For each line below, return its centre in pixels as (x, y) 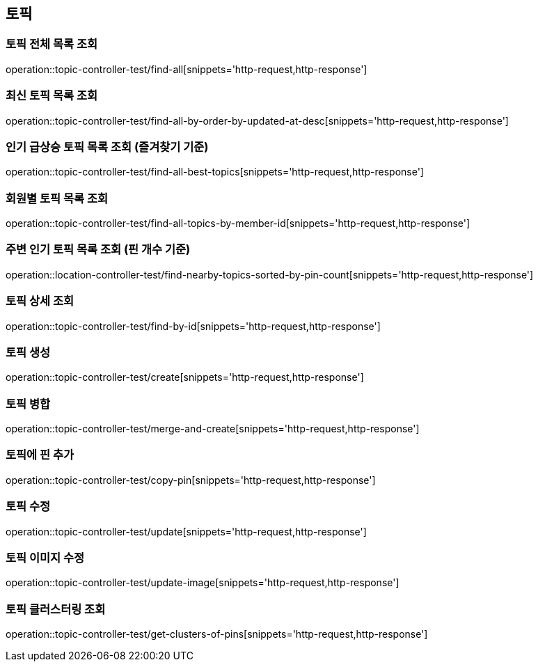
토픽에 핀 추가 (40, 455)
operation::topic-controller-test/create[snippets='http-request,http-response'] (185, 377)
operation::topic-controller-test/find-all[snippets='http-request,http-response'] (187, 69)
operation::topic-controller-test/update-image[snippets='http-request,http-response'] (203, 583)
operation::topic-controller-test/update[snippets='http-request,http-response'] (186, 531)
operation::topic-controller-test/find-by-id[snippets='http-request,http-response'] (193, 326)
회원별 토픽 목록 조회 (57, 198)
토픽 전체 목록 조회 (52, 44)
